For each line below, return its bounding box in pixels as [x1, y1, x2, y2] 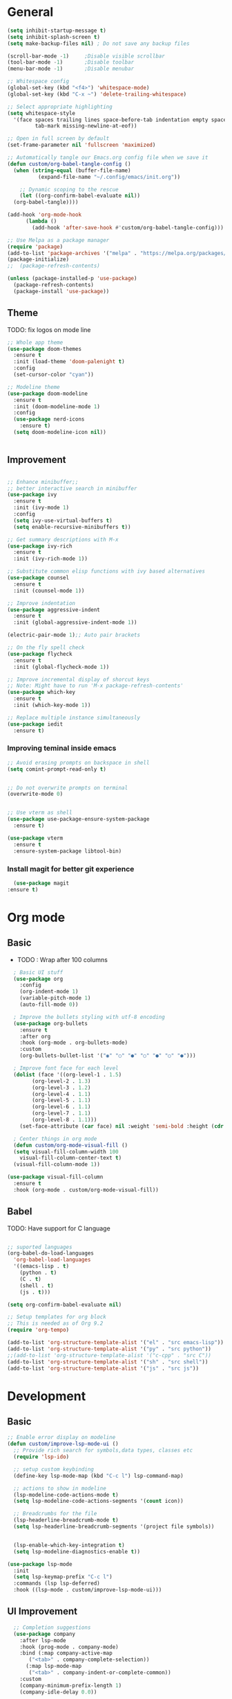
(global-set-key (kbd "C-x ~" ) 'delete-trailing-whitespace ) [7, 91, 187, 98]
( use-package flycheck [7, 650, 72, 657]
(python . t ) [19, 1269, 57, 1276]
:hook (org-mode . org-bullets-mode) [19, 1039, 128, 1047]
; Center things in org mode [13, 1135, 97, 1142]
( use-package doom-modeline [7, 390, 88, 397]
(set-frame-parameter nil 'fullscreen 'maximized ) [7, 141, 156, 149]
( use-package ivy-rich [7, 542, 72, 550]
